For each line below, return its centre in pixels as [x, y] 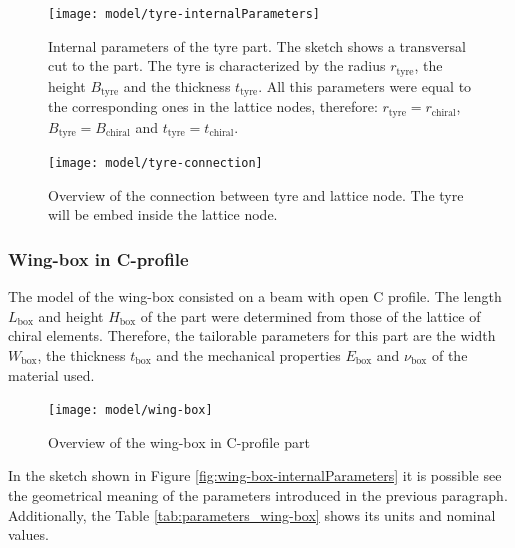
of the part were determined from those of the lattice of [310, 315]
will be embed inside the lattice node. [163, 214]
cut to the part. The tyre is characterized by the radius [217, 65]
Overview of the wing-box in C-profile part [179, 441]
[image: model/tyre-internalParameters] [184, 14]
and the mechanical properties [248, 354]
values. [28, 534]
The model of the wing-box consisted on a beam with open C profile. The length [255, 296]
